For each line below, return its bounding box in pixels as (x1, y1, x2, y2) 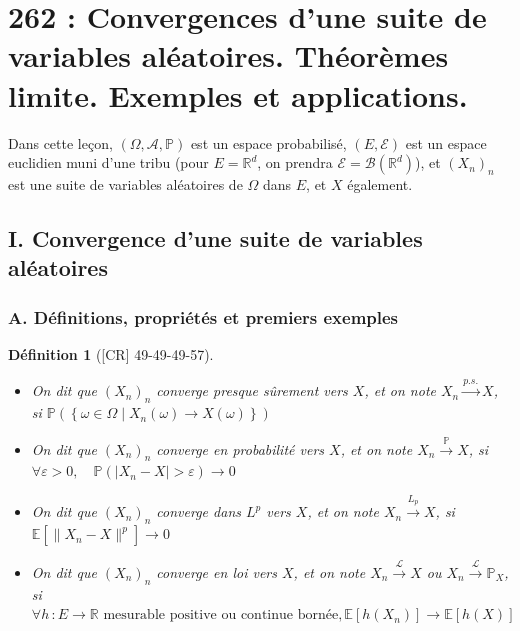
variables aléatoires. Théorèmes (8, 35, 449, 76)
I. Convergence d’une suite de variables (8, 223, 423, 254)
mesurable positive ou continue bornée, (103, 608, 343, 623)
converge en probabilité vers (156, 438, 325, 459)
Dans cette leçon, (8, 132, 113, 153)
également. (347, 174, 413, 195)
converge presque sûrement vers (156, 380, 348, 401)
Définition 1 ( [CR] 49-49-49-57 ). (8, 344, 214, 365)
